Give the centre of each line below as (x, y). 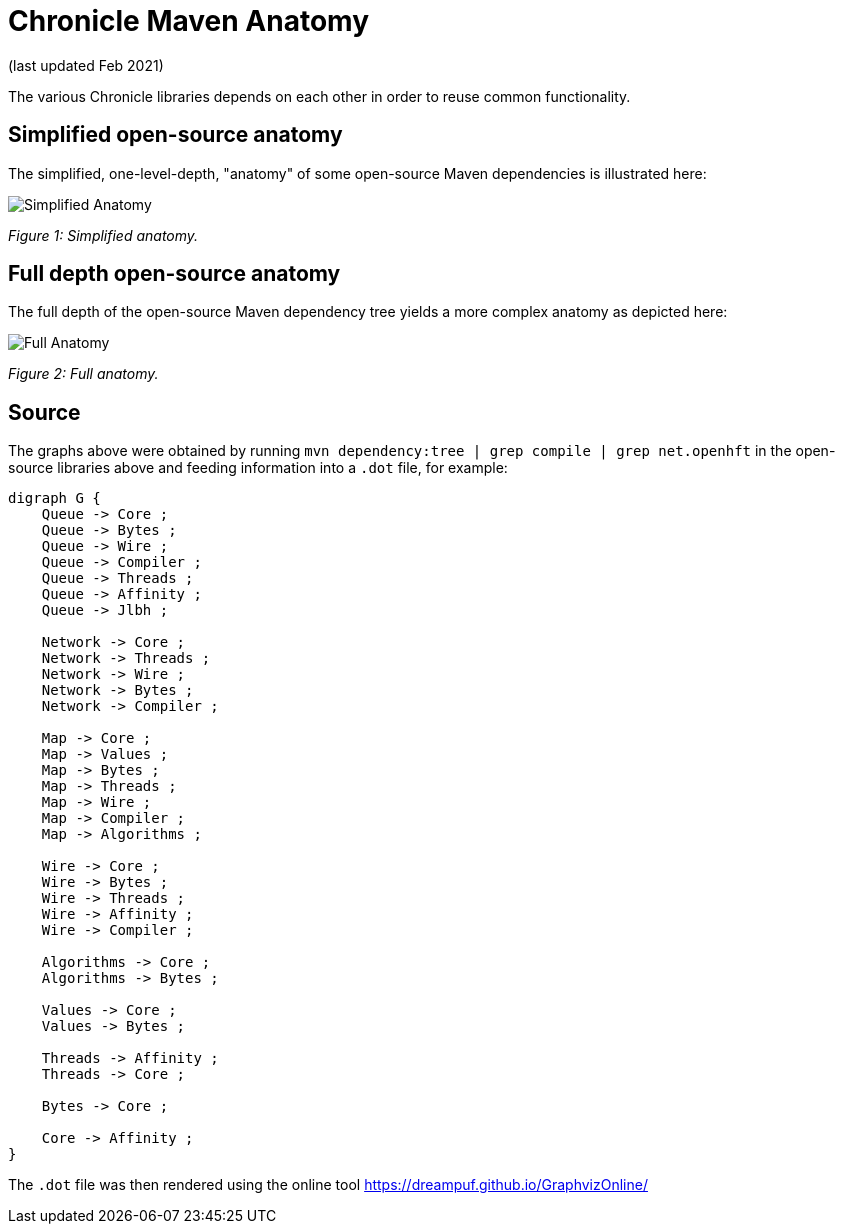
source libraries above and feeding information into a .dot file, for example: (258, 468)
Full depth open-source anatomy (174, 274)
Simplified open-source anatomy (175, 135)
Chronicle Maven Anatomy (188, 21)
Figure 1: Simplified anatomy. (103, 235)
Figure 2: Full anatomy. (83, 374)
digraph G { (54, 498)
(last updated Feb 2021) (86, 65)
